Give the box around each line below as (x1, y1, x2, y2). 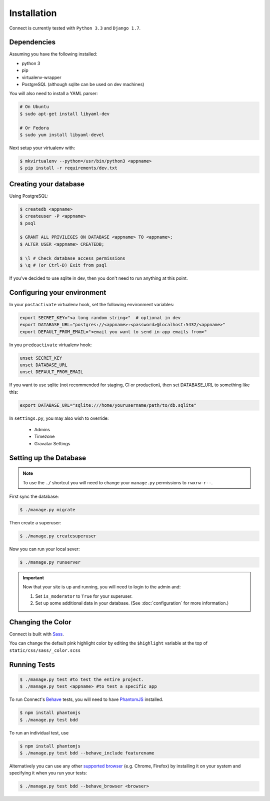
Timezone (34, 433, 55, 440)
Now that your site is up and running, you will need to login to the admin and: (22, 584, 181, 590)
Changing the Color (9, 618, 71, 626)
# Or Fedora (19, 125, 49, 131)
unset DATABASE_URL (19, 362, 67, 368)
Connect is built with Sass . (9, 631, 64, 637)
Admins (34, 427, 50, 433)
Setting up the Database (9, 453, 86, 462)
